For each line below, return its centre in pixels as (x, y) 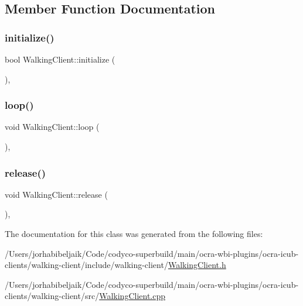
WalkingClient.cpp (132, 296)
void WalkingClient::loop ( (52, 127)
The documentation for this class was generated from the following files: (134, 233)
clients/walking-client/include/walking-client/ (86, 265)
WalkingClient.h (197, 265)
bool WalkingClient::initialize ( (60, 59)
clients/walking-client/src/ (52, 296)
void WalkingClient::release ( (56, 194)
